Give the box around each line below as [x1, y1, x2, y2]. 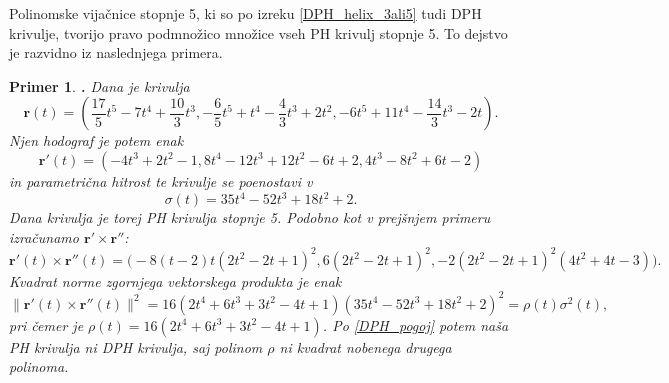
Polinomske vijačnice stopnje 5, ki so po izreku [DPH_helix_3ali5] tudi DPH [9, 3, 482, 23]
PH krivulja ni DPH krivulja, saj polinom [9, 336, 263, 357]
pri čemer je [9, 314, 84, 335]
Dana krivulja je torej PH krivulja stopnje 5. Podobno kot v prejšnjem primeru [9, 207, 491, 228]
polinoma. [9, 356, 69, 377]
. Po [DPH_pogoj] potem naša [322, 314, 509, 335]
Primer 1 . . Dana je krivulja [9, 75, 190, 96]
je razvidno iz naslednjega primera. [9, 42, 223, 63]
